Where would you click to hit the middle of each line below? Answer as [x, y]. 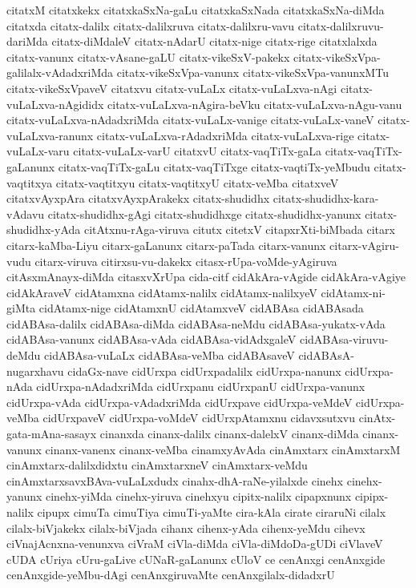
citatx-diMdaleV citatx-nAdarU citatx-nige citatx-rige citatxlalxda [214, 41]
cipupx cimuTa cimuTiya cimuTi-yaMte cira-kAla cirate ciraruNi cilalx [212, 512]
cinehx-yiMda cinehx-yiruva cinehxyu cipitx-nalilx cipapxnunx [199, 496]
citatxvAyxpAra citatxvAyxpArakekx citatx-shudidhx [138, 198]
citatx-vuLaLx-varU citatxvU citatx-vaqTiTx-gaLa [198, 151]
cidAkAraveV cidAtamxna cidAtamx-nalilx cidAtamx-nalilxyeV [162, 292]
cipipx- [372, 496]
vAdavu [26, 213]
